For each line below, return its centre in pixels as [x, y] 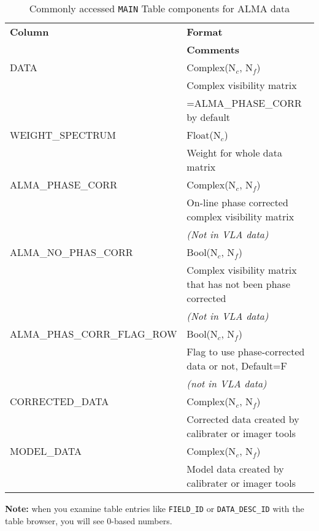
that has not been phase [238, 284]
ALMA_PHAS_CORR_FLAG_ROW [94, 334]
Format [205, 32]
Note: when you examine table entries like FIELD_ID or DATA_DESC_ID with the [155, 508]
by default [209, 117]
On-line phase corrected [237, 202]
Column [29, 32]
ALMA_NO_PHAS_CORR [71, 252]
